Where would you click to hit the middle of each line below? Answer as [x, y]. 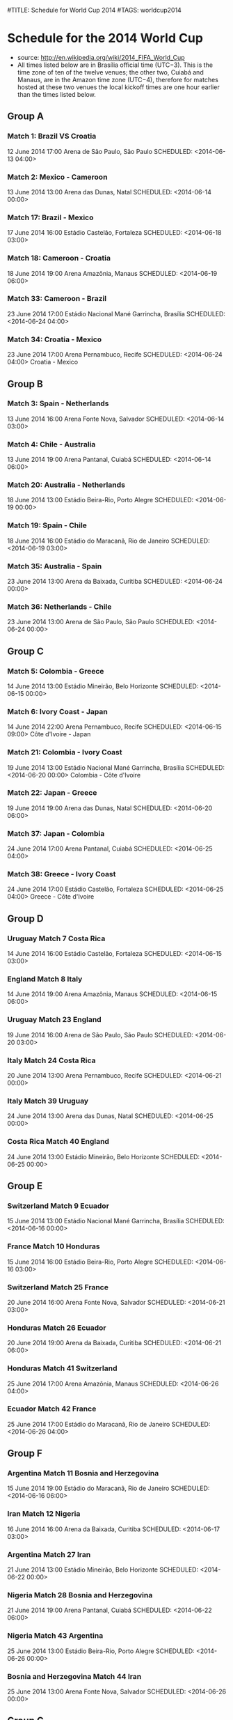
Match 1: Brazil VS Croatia [52, 137]
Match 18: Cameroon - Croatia [59, 258]
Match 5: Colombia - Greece [56, 671]
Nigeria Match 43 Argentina [55, 1636]
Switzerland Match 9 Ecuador [58, 1206]
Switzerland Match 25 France [58, 1287]
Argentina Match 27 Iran [49, 1554]
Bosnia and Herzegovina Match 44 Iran [74, 1676]
